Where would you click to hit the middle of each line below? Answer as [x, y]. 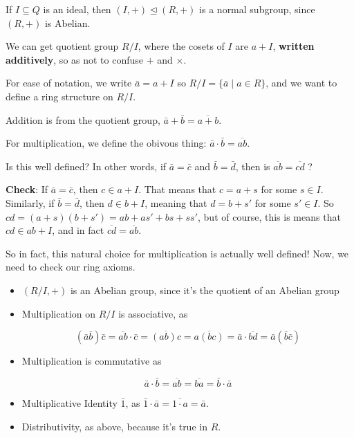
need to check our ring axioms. [71, 267]
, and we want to [301, 83]
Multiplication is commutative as [92, 361]
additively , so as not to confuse [75, 59]
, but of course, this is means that [269, 216]
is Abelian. [67, 22]
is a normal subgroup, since [257, 9]
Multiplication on [59, 313]
